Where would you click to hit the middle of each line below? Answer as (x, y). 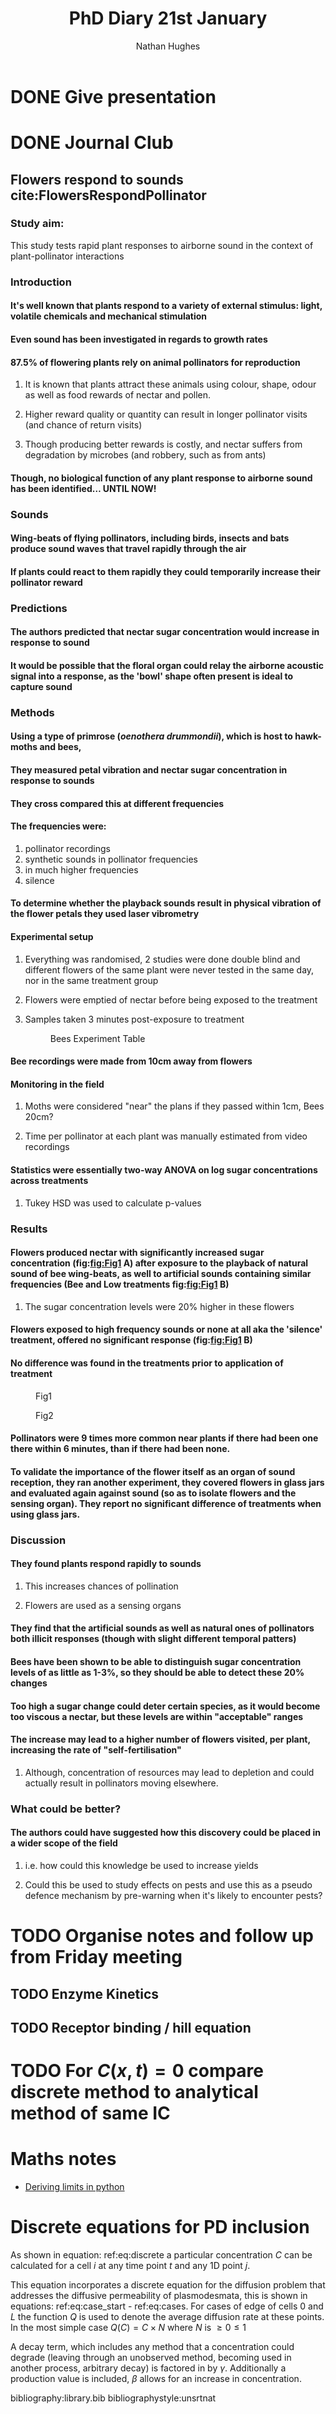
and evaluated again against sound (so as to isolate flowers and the (153, 1493)
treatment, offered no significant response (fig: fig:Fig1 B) (131, 1340)
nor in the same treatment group (91, 980)
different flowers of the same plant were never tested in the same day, (169, 969)
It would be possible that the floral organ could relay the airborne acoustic (167, 665)
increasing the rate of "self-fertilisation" (96, 1750)
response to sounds (52, 781)
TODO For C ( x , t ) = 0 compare (137, 2071)
